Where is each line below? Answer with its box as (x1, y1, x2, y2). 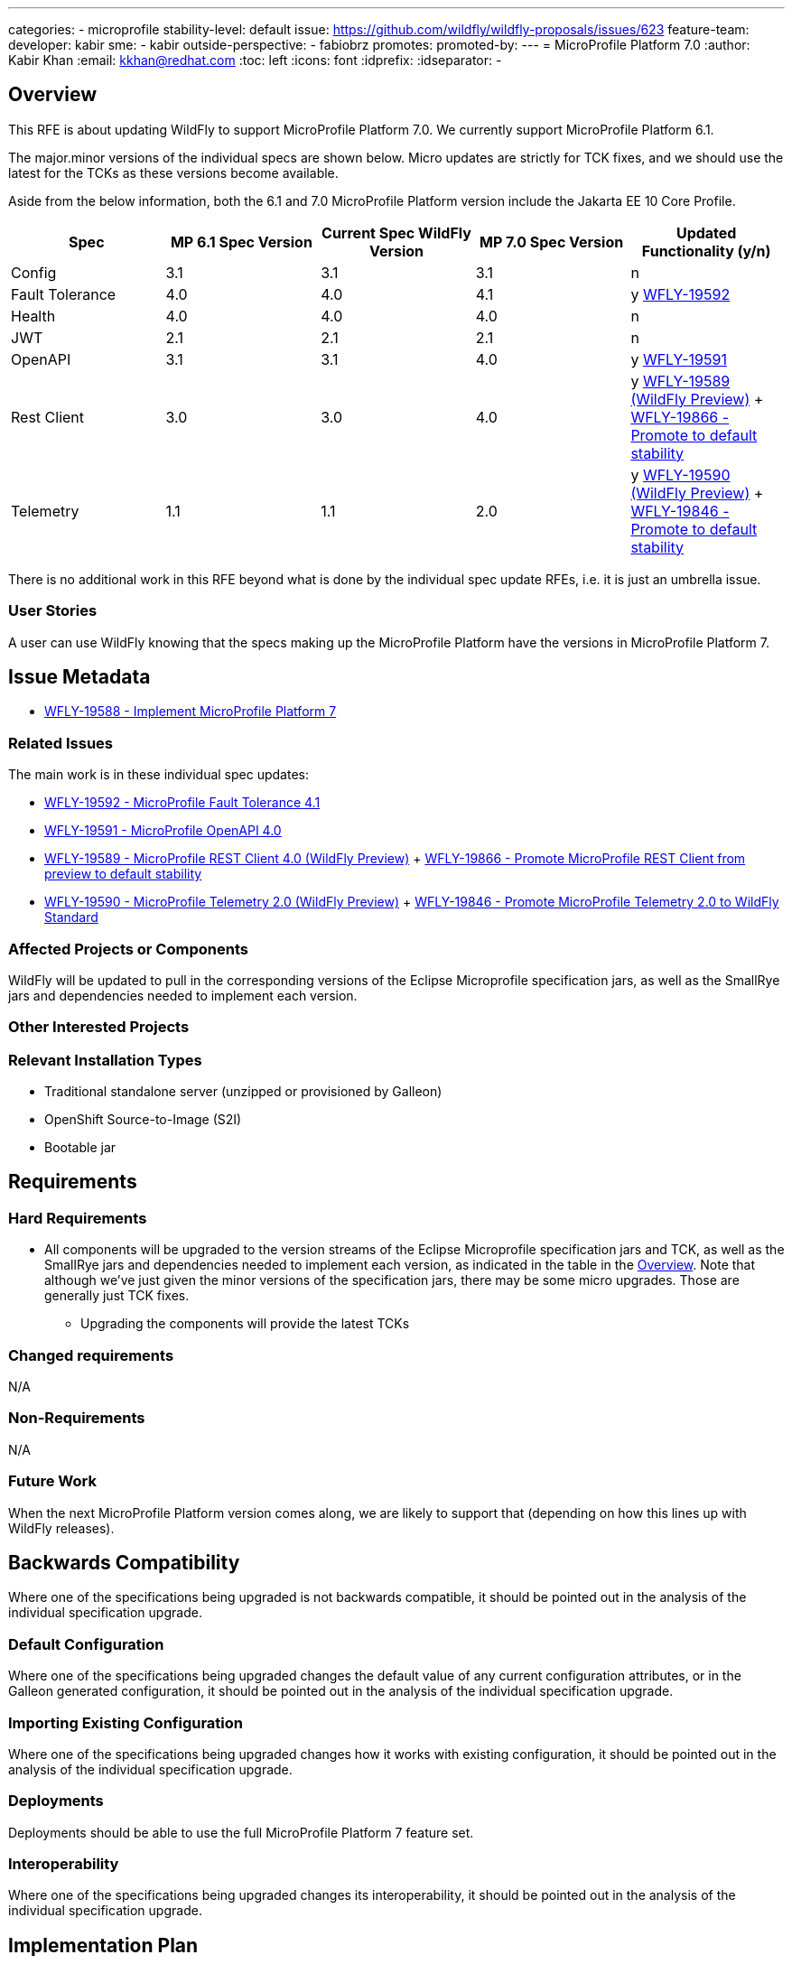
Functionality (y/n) (641, 241, 771, 260)
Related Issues (8, 733, 113, 752)
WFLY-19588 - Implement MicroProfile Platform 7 (44, 703, 337, 720)
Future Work (8, 1472, 97, 1491)
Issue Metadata (8, 666, 151, 689)
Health (11, 306, 56, 325)
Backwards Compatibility (8, 1550, 240, 1574)
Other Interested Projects (8, 1018, 190, 1037)
